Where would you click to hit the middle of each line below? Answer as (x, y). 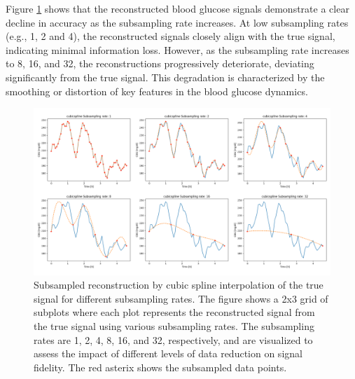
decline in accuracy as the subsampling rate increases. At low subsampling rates (177, 22)
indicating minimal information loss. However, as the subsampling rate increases (177, 49)
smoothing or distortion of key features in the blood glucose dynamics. (157, 91)
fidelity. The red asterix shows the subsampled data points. (160, 367)
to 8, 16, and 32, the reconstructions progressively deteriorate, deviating (160, 63)
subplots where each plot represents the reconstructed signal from (174, 312)
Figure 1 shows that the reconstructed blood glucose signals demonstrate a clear (177, 8)
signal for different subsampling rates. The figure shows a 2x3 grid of (181, 298)
